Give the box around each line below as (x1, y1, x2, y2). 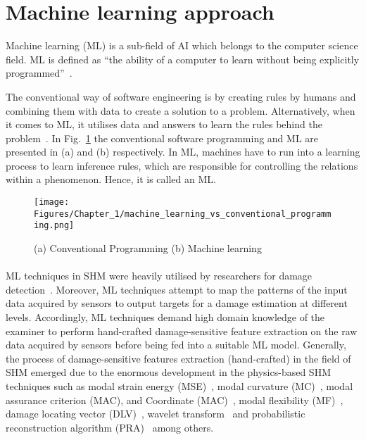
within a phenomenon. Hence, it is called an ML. (6, 172, 216, 187)
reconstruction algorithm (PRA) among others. (6, 420, 214, 434)
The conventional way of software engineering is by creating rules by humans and (6, 89, 356, 103)
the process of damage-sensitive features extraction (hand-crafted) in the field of (6, 351, 351, 365)
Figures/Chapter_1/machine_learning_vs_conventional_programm (34, 208, 332, 219)
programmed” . (6, 65, 72, 80)
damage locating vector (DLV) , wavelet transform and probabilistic (6, 406, 305, 421)
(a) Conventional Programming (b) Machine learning (34, 241, 262, 256)
